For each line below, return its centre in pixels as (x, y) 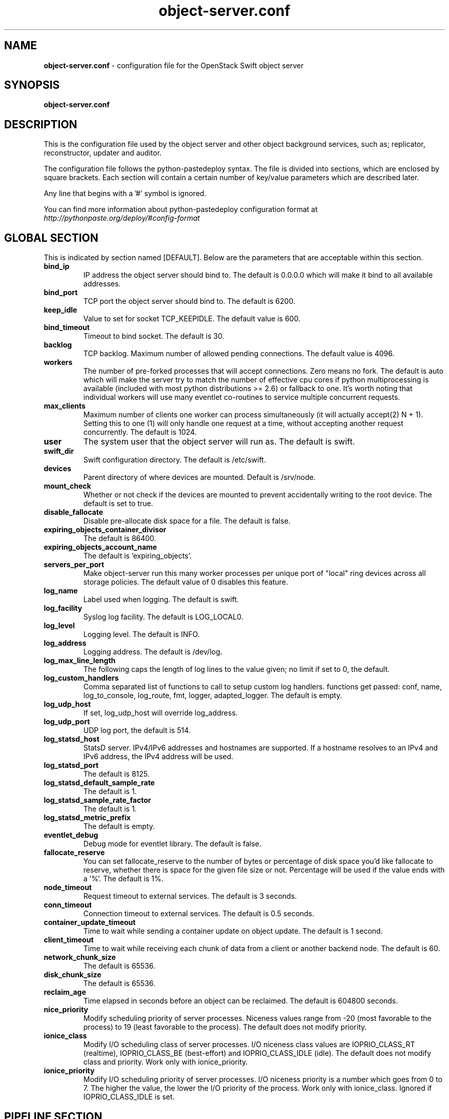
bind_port (61, 293)
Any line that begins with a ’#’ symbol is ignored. (125, 194)
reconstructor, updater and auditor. (103, 153)
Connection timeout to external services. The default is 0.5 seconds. (199, 914)
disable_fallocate (74, 512)
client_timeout (69, 940)
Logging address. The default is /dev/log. (153, 652)
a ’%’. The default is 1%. (123, 879)
